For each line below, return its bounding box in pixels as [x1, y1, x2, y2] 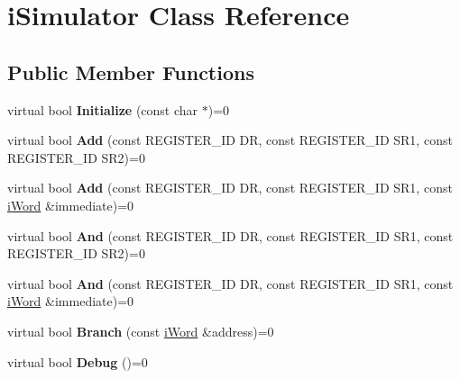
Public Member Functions [7, 58, 254, 85]
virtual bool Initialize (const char [7, 100, 198, 119]
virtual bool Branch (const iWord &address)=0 [7, 321, 274, 340]
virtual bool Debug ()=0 [7, 352, 148, 371]
